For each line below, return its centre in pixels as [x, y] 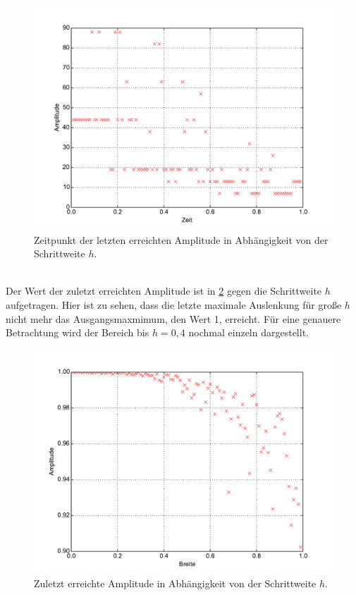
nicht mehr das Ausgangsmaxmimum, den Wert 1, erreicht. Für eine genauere [173, 318]
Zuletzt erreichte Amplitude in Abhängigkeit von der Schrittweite [175, 583]
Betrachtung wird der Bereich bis [78, 332]
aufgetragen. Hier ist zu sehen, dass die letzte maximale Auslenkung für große [174, 304]
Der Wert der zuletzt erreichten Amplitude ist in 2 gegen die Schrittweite [164, 291]
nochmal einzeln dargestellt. [248, 332]
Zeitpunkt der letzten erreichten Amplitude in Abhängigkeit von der [181, 239]
